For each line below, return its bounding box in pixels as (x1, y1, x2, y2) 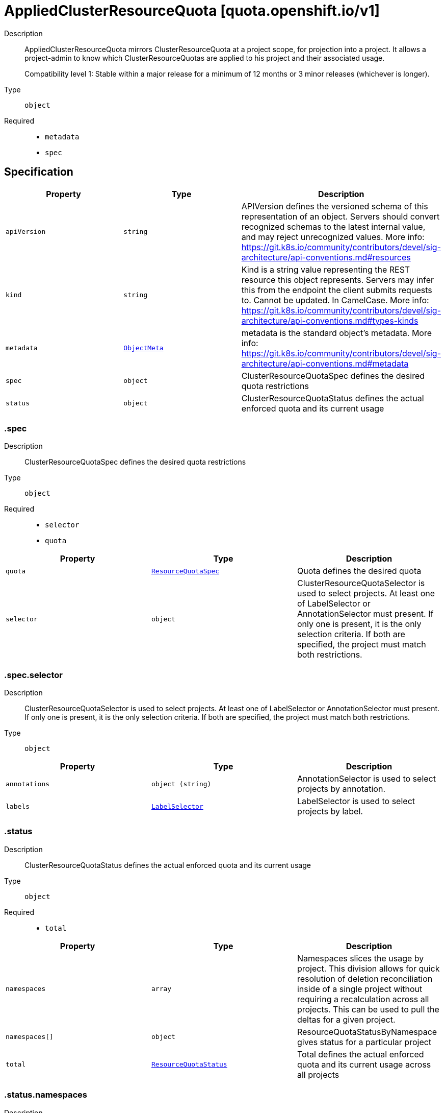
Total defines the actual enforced (297, 1049, 424, 1059)
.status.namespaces (4, 1090, 88, 1100)
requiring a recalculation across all (297, 994, 429, 1004)
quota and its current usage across (297, 1059, 431, 1070)
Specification (4, 165, 73, 179)
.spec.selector (4, 669, 63, 680)
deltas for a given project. (297, 1014, 396, 1025)
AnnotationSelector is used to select (297, 773, 436, 784)
